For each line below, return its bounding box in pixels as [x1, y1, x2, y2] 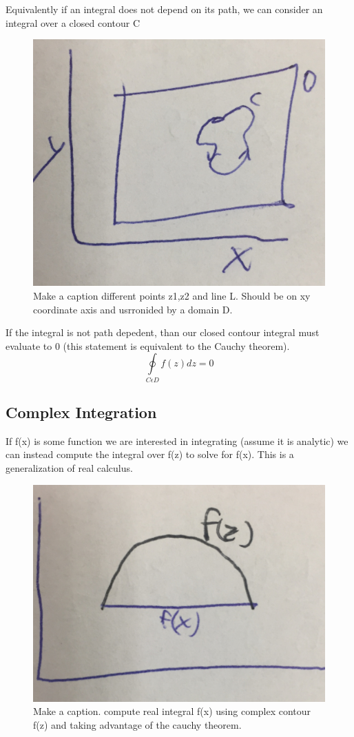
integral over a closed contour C [6, 15, 140, 30]
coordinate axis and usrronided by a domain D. [33, 302, 233, 316]
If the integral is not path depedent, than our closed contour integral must [6, 325, 320, 340]
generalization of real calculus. [6, 461, 133, 475]
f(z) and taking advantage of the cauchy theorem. [33, 717, 242, 731]
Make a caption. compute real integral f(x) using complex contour [33, 704, 311, 718]
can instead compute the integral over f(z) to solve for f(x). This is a [6, 447, 294, 461]
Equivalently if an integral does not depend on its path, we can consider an [6, 2, 323, 16]
